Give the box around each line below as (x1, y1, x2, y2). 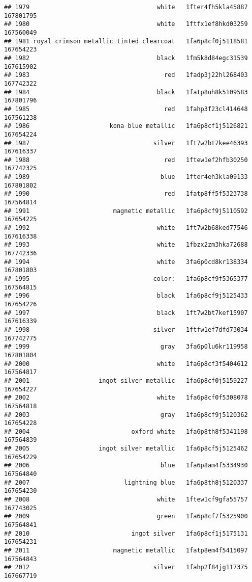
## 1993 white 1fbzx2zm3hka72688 (4, 241, 248, 249)
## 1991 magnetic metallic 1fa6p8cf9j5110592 (4, 207, 248, 215)
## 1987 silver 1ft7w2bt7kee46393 (4, 139, 248, 147)
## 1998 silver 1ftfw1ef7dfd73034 (4, 326, 248, 333)
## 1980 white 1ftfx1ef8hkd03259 (4, 20, 248, 28)
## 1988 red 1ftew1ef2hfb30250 (4, 156, 248, 164)
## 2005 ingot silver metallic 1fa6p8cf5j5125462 (4, 445, 248, 453)
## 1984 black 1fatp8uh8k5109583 (4, 88, 248, 96)
